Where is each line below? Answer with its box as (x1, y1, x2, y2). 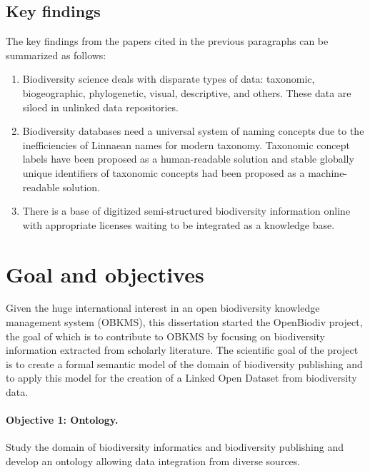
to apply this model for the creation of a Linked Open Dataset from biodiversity (6, 370, 357, 385)
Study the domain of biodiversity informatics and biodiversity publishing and (6, 439, 344, 454)
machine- (308, 165, 348, 180)
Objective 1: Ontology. (6, 412, 119, 427)
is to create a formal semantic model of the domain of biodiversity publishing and (6, 356, 363, 371)
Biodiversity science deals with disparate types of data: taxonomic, (22, 71, 315, 86)
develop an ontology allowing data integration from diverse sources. (6, 454, 301, 468)
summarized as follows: (6, 47, 106, 62)
